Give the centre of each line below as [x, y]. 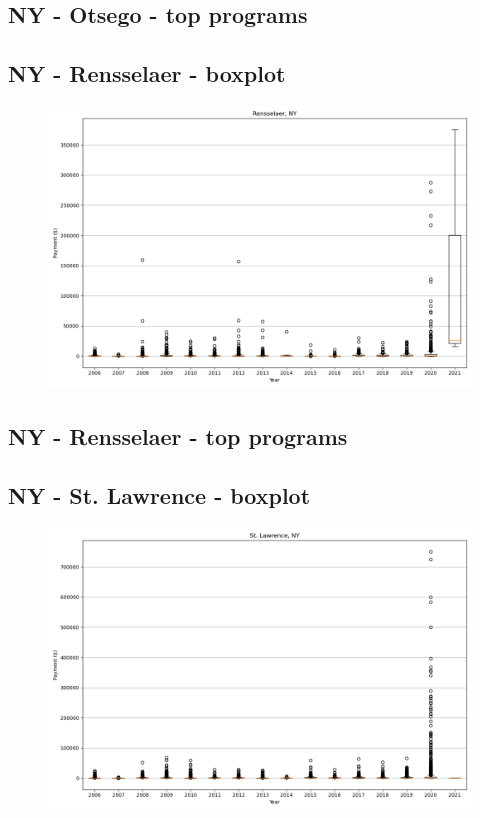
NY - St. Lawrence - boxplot [159, 495]
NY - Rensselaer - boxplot [147, 73]
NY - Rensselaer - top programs [178, 436]
